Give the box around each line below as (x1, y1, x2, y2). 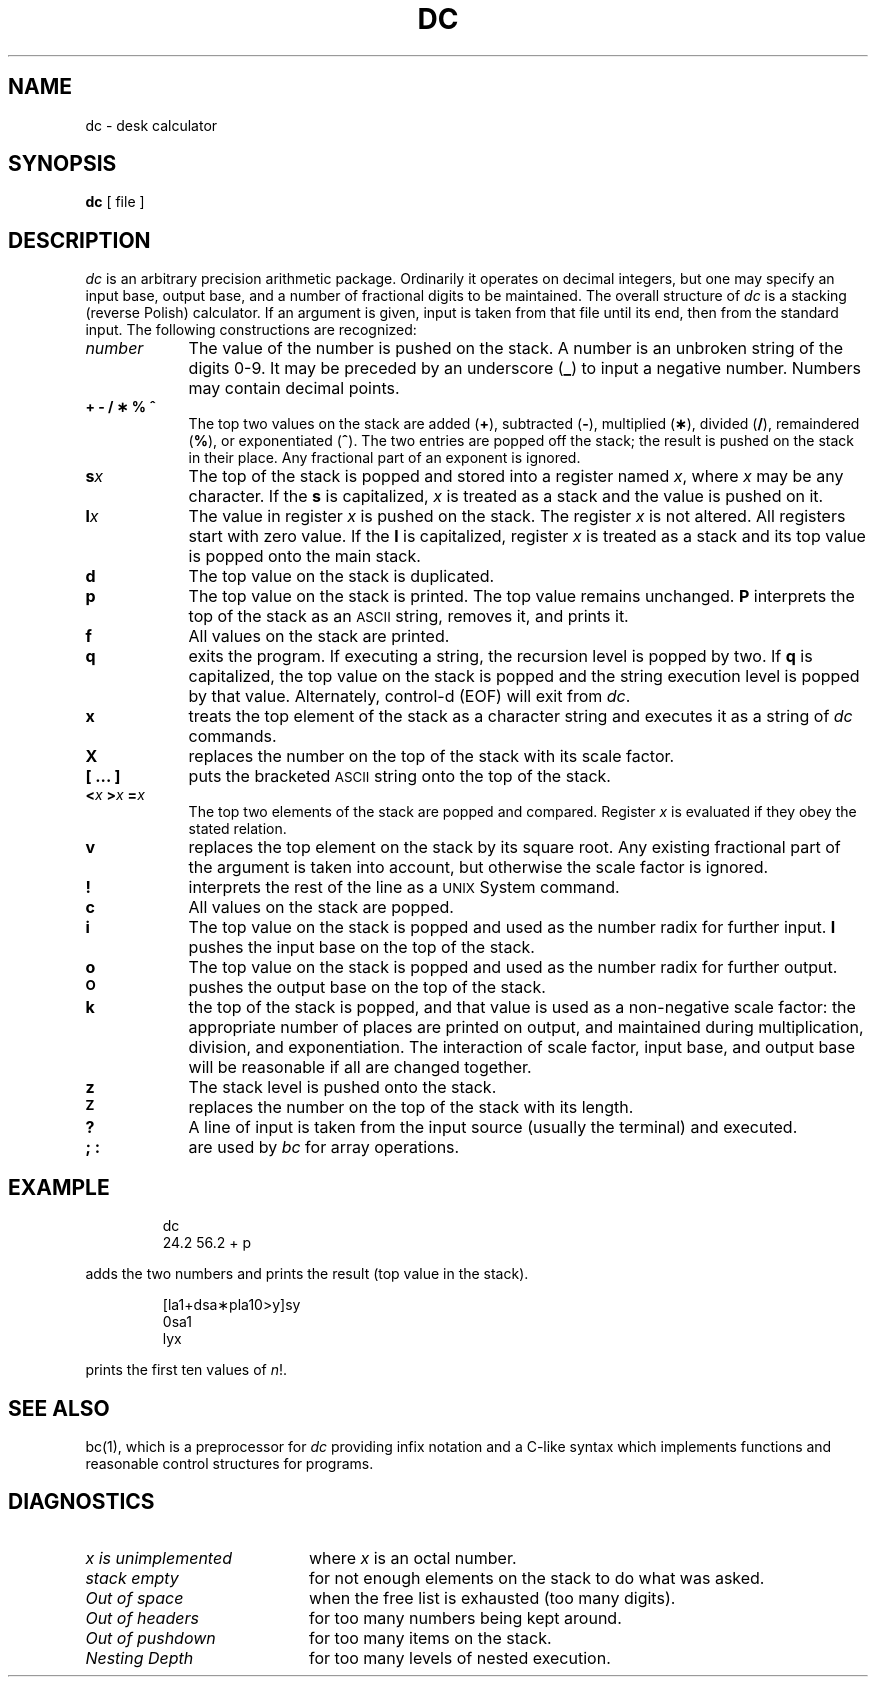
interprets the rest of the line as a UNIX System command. (188, 877, 620, 898)
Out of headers (85, 1607, 199, 1628)
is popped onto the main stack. (188, 546, 421, 567)
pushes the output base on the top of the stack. (188, 977, 546, 998)
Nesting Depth (85, 1647, 194, 1668)
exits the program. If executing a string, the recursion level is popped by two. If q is (188, 646, 813, 667)
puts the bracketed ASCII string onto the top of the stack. (188, 766, 611, 787)
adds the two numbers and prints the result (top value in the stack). (85, 1265, 529, 1283)
